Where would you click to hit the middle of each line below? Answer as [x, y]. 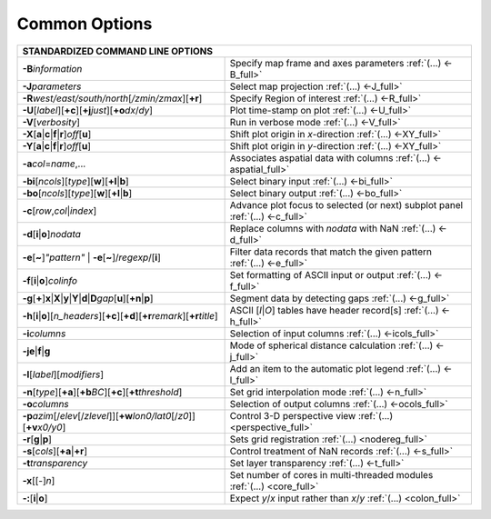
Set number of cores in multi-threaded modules [331, 474]
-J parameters [52, 86]
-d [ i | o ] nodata [52, 234]
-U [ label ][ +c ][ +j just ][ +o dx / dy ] [88, 110]
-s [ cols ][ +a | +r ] [55, 451]
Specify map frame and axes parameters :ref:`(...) [336, 63]
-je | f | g [36, 351]
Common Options [85, 24]
